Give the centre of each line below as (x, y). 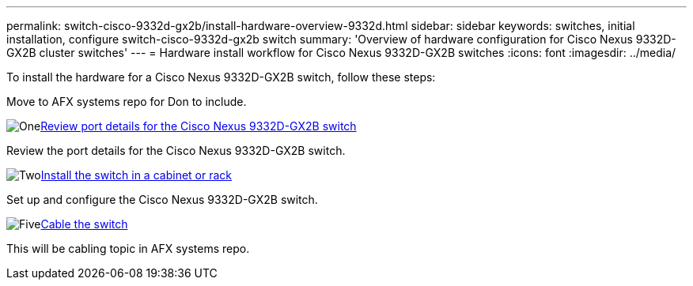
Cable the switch (84, 224)
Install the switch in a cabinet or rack (136, 175)
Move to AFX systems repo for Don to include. (127, 102)
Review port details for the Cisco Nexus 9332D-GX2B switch (199, 126)
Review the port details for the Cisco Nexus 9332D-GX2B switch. (176, 151)
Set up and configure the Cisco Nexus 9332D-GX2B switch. (162, 199)
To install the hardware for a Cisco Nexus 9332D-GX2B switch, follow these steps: (221, 77)
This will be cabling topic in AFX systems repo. (128, 248)
